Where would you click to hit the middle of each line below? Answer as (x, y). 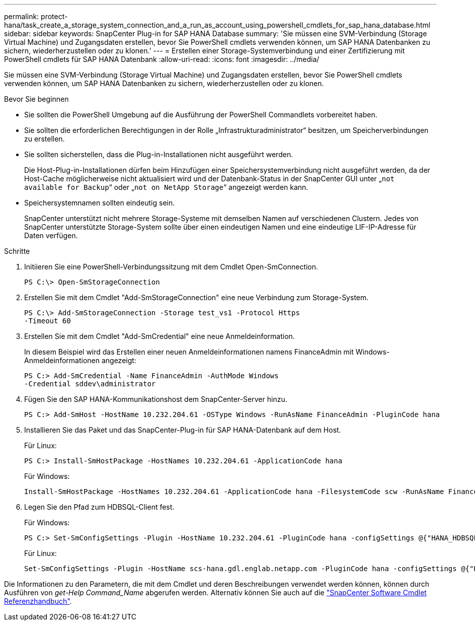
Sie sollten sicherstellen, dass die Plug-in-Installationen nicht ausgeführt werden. (159, 154)
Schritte (17, 251)
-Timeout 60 (48, 321)
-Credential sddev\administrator (90, 384)
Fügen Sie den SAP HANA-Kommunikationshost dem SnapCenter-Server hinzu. (156, 399)
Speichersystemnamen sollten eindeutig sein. (100, 203)
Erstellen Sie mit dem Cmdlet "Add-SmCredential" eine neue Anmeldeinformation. (160, 336)
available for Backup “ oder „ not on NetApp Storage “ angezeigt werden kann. (166, 187)
